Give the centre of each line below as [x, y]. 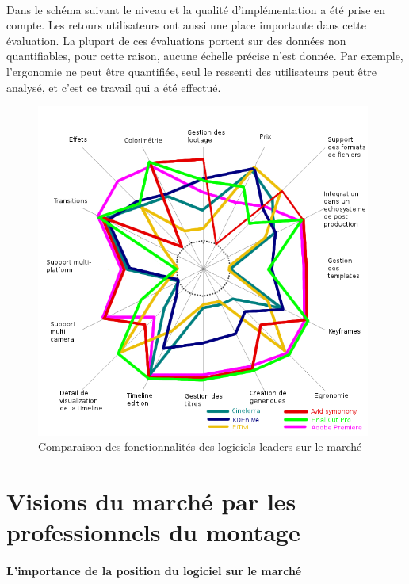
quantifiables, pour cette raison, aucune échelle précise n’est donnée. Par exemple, [205, 56]
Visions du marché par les [151, 501]
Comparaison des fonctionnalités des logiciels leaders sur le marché [200, 447]
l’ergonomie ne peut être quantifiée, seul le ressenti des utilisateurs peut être [191, 71]
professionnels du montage [153, 532]
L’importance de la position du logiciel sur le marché [154, 571]
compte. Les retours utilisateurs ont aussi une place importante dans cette [186, 25]
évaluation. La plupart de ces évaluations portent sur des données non [176, 40]
